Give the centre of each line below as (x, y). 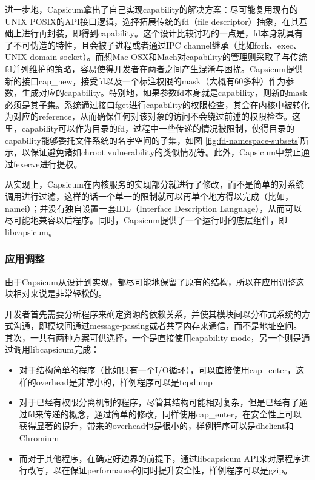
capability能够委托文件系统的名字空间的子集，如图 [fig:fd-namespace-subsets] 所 (157, 140)
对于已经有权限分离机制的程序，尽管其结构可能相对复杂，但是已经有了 (159, 402)
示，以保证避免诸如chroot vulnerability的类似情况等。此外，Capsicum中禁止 (153, 152)
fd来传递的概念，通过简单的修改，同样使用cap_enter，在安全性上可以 (165, 414)
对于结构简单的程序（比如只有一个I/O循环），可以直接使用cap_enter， (157, 370)
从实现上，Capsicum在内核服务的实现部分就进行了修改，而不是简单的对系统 (154, 184)
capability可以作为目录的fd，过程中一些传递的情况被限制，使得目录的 (158, 128)
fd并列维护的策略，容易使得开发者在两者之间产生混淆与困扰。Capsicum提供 (154, 68)
